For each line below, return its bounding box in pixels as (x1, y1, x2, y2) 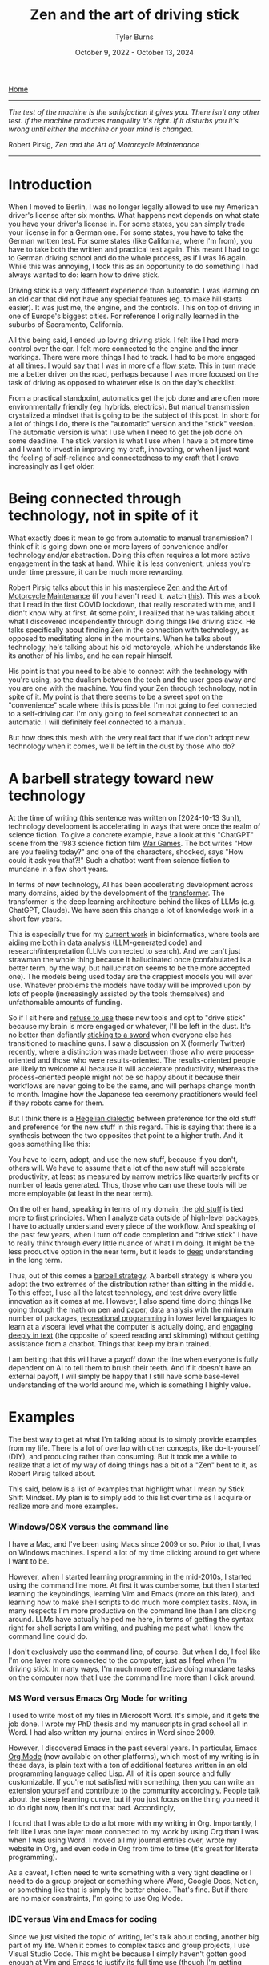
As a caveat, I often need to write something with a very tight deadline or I (8, 1868, 252, 1878)
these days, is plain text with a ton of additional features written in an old (8, 1761, 248, 1770)
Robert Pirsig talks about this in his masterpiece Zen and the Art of (8, 583, 228, 592)
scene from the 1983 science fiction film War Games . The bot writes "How (8, 838, 253, 848)
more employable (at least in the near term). (8, 1188, 154, 1198)
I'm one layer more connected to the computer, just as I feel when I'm (8, 1655, 238, 1664)
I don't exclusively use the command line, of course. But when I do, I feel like (8, 1647, 261, 1656)
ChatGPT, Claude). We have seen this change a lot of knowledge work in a (8, 905, 254, 914)
